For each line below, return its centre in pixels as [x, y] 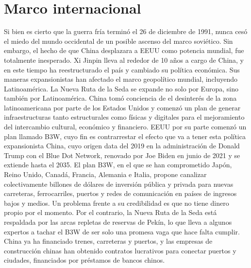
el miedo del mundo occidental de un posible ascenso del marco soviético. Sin [118, 41]
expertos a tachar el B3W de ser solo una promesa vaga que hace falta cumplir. [122, 231]
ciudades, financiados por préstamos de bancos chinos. [84, 260]
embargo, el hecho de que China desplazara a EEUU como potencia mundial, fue [124, 50]
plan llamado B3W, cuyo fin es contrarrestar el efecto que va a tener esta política [125, 136]
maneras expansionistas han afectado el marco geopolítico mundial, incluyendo [121, 79]
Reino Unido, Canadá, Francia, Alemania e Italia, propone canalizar [105, 174]
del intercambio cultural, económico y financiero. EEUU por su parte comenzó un [125, 127]
